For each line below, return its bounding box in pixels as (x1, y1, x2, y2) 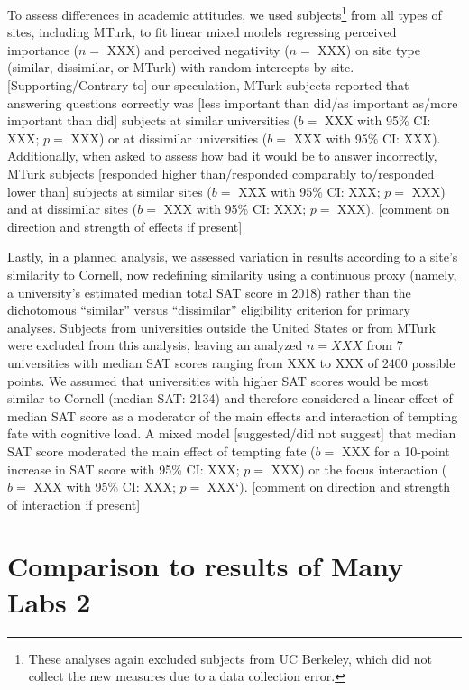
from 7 (366, 336, 403, 354)
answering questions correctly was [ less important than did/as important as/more (7, 93, 458, 112)
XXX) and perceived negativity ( (106, 40, 290, 59)
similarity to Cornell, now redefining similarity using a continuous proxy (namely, (7, 264, 457, 283)
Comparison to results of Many (7, 547, 404, 584)
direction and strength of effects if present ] (7, 216, 243, 235)
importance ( (7, 40, 78, 59)
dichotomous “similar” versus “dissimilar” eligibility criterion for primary (7, 300, 410, 319)
